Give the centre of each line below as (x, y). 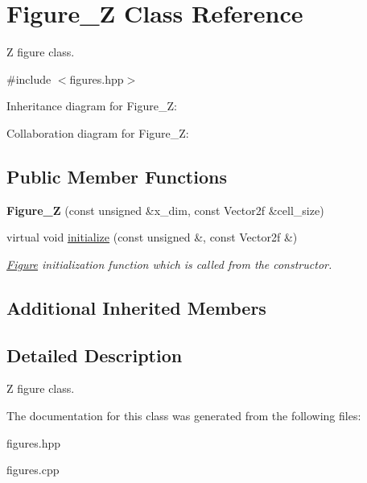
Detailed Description (95, 355)
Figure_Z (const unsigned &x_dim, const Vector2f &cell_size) (165, 210)
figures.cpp (33, 470)
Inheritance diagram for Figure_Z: (92, 106)
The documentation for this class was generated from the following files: (184, 416)
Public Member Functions (117, 176)
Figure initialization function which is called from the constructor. (169, 264)
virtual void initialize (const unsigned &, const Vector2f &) (152, 237)
